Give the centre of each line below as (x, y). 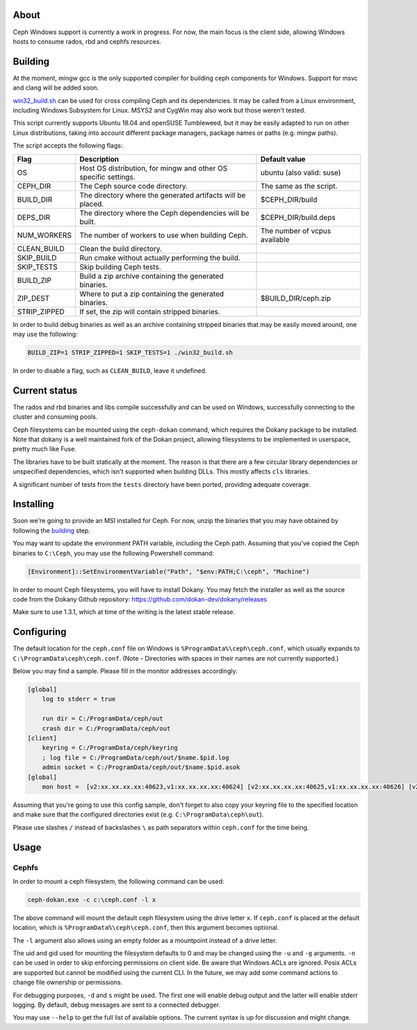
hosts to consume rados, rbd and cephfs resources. (87, 41)
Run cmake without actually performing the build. (160, 257)
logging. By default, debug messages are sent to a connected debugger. (116, 1004)
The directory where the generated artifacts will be (163, 195)
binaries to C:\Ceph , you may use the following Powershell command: (114, 553)
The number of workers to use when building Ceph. (164, 235)
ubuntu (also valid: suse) (301, 172)
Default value (283, 159)
